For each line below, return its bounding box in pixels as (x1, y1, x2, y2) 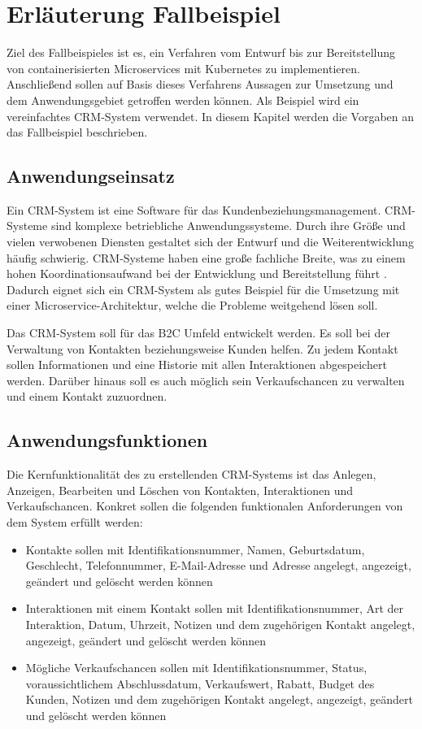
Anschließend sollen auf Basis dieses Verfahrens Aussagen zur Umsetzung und (7, 76, 394, 93)
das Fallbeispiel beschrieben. (7, 124, 148, 141)
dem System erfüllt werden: (7, 514, 143, 530)
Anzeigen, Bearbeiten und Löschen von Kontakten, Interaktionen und (7, 481, 354, 498)
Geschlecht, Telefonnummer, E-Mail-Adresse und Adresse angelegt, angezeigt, (25, 557, 411, 574)
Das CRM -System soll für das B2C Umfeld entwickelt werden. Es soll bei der (7, 324, 390, 341)
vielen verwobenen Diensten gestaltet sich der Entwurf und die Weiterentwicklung (7, 233, 414, 250)
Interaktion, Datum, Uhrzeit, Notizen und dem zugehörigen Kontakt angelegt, (25, 615, 415, 632)
